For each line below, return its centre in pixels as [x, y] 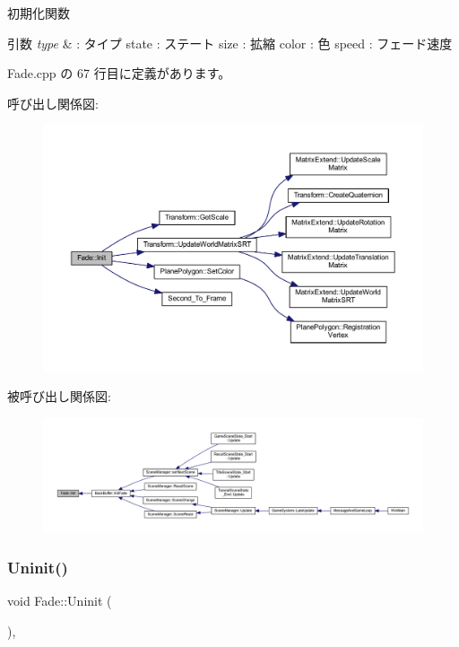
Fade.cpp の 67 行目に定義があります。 [119, 73]
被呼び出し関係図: [59, 396]
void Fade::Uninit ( [60, 601]
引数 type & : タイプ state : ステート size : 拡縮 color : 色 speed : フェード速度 [230, 43]
